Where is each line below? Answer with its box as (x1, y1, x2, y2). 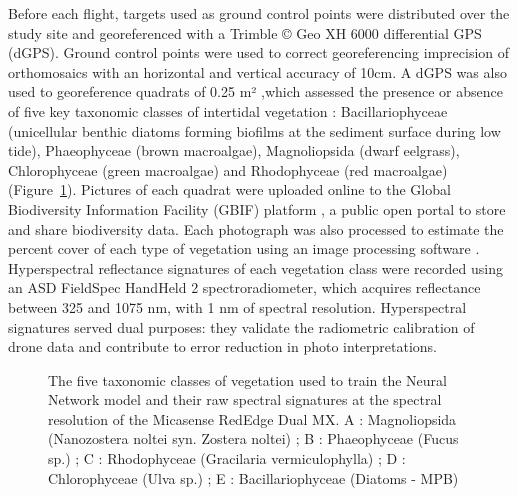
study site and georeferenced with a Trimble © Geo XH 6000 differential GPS (8, 22, 482, 43)
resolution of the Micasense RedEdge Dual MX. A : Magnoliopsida (48, 408, 457, 429)
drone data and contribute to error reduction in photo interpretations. (8, 336, 438, 357)
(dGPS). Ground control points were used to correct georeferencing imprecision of (8, 42, 510, 63)
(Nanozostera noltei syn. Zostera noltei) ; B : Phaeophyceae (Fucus (48, 428, 459, 449)
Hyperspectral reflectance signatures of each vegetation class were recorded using (8, 257, 503, 278)
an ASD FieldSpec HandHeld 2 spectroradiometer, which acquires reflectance (8, 277, 481, 298)
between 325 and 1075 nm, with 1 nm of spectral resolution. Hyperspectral (8, 296, 467, 317)
